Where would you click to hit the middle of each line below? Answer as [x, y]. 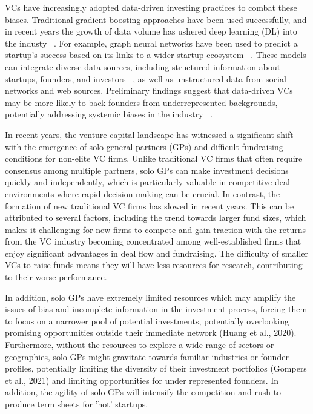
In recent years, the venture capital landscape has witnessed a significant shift [149, 134]
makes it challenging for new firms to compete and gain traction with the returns [156, 229]
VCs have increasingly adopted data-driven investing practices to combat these [151, 7]
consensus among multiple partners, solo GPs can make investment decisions [147, 170]
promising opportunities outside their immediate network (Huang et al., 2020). [151, 333]
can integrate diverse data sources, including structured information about [143, 66]
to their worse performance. [56, 277]
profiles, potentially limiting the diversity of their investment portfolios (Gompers [156, 368]
